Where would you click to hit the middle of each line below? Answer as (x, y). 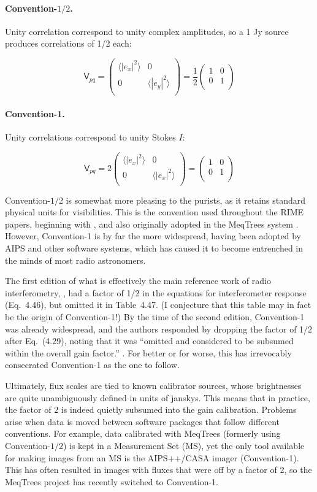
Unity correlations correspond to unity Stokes (90, 136)
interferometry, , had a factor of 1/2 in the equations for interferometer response (156, 292)
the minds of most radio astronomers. (75, 260)
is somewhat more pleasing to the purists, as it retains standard (185, 200)
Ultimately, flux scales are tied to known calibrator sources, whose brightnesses (153, 385)
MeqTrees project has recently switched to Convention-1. (112, 481)
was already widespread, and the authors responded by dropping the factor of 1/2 (159, 329)
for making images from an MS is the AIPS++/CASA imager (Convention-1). (152, 457)
